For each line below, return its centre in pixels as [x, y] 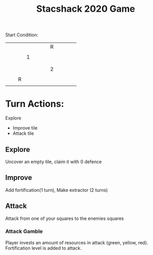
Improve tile [25, 128]
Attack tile [23, 134]
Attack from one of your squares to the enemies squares [65, 218]
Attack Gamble [24, 232]
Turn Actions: [35, 104]
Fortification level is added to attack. [43, 248]
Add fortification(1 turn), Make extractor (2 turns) [57, 190]
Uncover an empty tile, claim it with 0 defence [54, 162]
